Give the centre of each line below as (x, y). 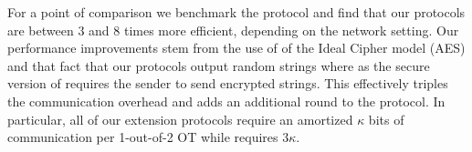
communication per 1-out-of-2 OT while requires (143, 137)
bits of (386, 119)
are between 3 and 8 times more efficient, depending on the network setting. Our (233, 30)
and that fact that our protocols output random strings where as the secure (219, 65)
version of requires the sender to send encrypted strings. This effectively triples (228, 83)
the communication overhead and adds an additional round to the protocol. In (226, 101)
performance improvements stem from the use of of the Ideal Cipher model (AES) (236, 48)
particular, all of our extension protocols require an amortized (180, 119)
